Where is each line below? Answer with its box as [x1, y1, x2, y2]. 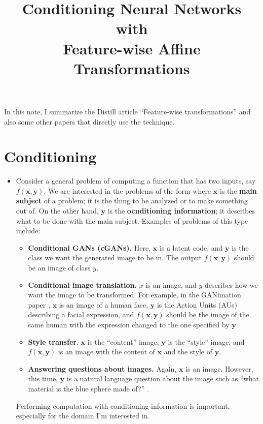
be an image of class [28, 262, 91, 272]
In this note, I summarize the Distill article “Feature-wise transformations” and [4, 106, 251, 116]
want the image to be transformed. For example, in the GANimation [28, 289, 241, 300]
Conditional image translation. [28, 279, 137, 290]
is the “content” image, [87, 336, 159, 347]
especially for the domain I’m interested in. [16, 410, 150, 421]
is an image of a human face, [59, 299, 148, 310]
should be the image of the [166, 309, 249, 320]
